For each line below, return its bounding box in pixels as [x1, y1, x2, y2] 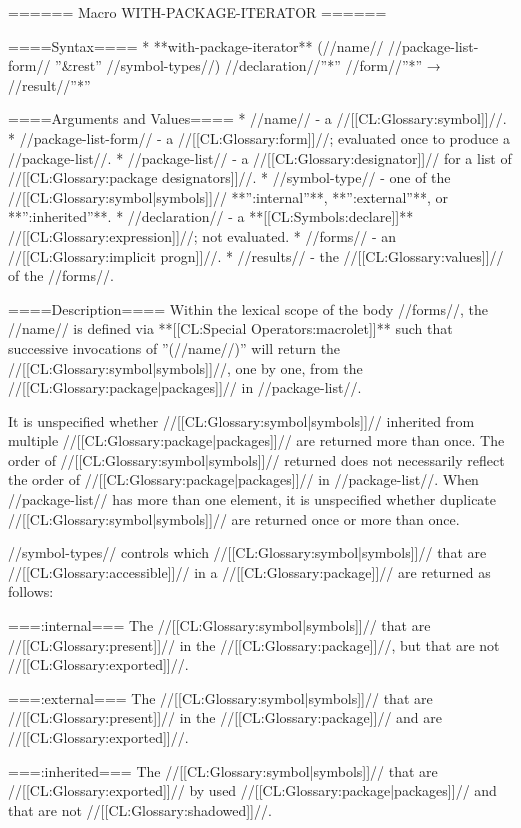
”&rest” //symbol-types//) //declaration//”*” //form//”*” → [55, 55, 441, 76]
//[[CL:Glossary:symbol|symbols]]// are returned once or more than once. [8, 508, 460, 529]
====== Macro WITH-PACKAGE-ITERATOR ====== [8, 2, 387, 22]
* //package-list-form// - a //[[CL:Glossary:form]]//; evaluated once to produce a [8, 127, 510, 148]
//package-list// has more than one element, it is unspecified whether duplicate [8, 489, 497, 510]
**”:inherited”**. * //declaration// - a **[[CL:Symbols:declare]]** [8, 206, 414, 227]
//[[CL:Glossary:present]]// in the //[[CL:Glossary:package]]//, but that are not [8, 634, 500, 655]
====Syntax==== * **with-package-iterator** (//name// [8, 35, 384, 56]
